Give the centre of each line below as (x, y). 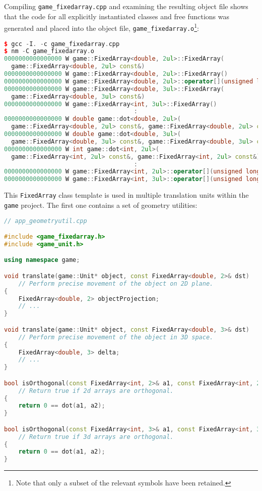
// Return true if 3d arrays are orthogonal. (96, 437)
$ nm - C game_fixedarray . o (49, 51)
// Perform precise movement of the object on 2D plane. (116, 283)
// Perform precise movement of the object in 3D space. (116, 337)
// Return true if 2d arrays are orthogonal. (96, 391)
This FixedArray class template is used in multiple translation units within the (126, 195)
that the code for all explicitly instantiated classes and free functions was (117, 16)
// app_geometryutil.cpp (46, 221)
